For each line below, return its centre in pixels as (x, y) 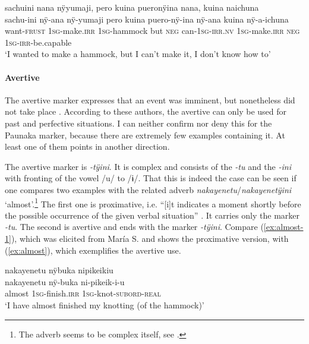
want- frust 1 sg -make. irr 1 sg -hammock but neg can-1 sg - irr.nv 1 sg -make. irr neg (152, 31)
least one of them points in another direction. (87, 146)
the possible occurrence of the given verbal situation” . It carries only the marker (152, 215)
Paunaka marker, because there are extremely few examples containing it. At (145, 135)
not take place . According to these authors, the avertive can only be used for (146, 111)
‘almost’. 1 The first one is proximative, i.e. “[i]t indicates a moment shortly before (153, 203)
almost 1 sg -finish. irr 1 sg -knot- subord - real (83, 293)
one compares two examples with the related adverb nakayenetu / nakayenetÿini (148, 189)
